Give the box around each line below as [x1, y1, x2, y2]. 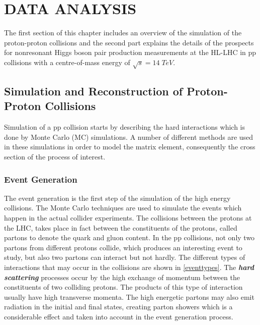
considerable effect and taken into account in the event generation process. [4, 311, 233, 321]
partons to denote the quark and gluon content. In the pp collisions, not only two [4, 232, 255, 243]
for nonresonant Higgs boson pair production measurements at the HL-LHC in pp [4, 47, 256, 58]
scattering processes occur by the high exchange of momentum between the [4, 272, 240, 282]
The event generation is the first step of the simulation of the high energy [4, 192, 231, 203]
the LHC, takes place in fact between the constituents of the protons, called [4, 222, 237, 233]
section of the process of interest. [4, 151, 106, 162]
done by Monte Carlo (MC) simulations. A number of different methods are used [4, 131, 253, 142]
